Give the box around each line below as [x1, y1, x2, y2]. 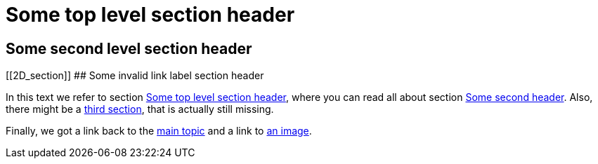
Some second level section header [6, 39, 252, 57]
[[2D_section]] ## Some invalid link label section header [6, 69, 264, 82]
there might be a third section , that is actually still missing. [6, 103, 274, 116]
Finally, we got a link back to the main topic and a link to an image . [6, 125, 312, 137]
